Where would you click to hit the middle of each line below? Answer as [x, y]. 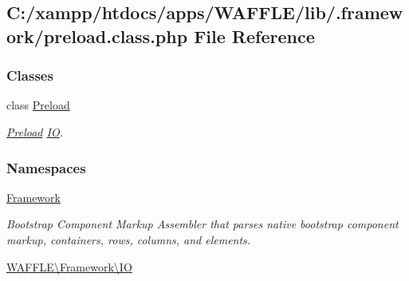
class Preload [38, 105]
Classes [30, 75]
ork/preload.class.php [97, 36]
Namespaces [46, 167]
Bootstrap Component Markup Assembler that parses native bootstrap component [203, 224]
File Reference [254, 36]
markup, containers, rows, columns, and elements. [129, 239]
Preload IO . [35, 131]
